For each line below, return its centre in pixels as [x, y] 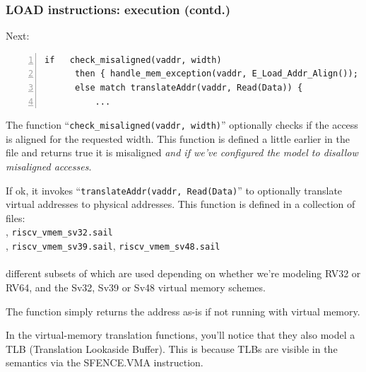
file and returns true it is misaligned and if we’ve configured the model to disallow [182, 152]
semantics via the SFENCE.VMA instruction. [105, 362]
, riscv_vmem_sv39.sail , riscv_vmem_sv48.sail [113, 246]
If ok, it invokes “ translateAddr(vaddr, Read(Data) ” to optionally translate [174, 190]
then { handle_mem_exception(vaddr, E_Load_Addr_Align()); [216, 74]
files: [16, 217]
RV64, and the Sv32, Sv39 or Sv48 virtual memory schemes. [136, 287]
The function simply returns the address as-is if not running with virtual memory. [183, 311]
